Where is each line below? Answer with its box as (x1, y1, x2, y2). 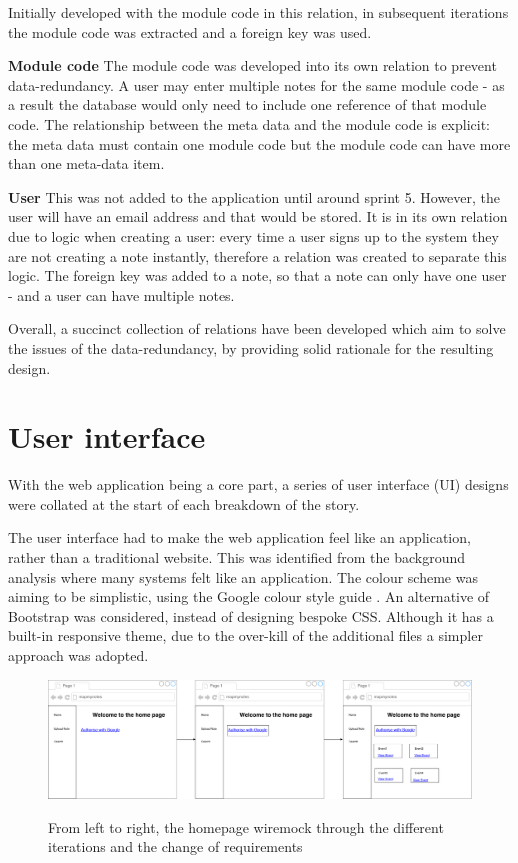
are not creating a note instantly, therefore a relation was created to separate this (8, 245, 507, 266)
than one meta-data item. (8, 153, 165, 174)
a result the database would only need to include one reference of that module (8, 94, 487, 115)
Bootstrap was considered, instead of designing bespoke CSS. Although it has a (8, 605, 494, 626)
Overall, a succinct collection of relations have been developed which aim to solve (8, 318, 506, 339)
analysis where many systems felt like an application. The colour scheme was (8, 566, 478, 587)
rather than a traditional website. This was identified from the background (8, 547, 466, 567)
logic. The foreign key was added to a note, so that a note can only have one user (8, 265, 507, 286)
